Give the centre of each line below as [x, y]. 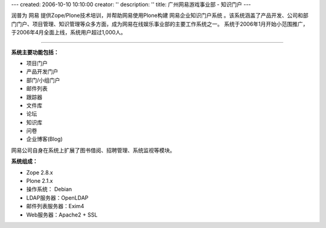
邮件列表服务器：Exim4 [55, 206]
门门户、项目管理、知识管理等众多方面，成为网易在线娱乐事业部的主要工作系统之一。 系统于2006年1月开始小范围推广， [160, 24]
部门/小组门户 [43, 80]
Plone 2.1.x [40, 181]
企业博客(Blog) [44, 139]
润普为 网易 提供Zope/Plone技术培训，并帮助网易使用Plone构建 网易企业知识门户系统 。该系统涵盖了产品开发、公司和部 [160, 16]
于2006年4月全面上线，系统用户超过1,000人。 [69, 33]
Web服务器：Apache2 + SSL [62, 215]
